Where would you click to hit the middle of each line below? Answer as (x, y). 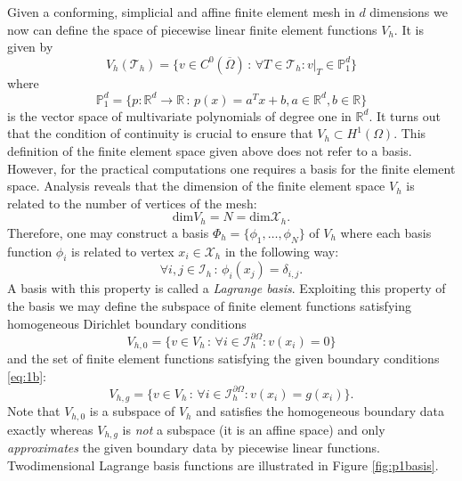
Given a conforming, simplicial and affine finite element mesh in (181, 12)
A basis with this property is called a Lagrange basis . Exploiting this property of (227, 288)
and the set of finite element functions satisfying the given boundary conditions (223, 359)
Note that (34, 411)
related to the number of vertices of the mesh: (132, 203)
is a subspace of (132, 411)
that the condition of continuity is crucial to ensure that (160, 133)
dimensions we (409, 12)
